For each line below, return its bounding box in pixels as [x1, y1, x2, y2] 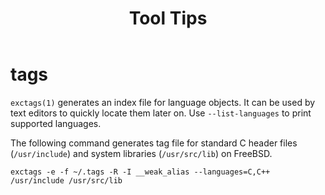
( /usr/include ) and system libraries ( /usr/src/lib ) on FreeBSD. [10, 147, 273, 159]
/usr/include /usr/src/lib [10, 175, 123, 186]
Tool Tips [128, 7, 208, 30]
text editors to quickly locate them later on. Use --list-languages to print [10, 107, 312, 119]
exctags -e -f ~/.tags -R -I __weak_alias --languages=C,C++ [10, 167, 271, 177]
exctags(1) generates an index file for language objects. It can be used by [10, 96, 316, 108]
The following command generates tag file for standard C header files [10, 137, 298, 149]
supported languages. [10, 117, 102, 129]
